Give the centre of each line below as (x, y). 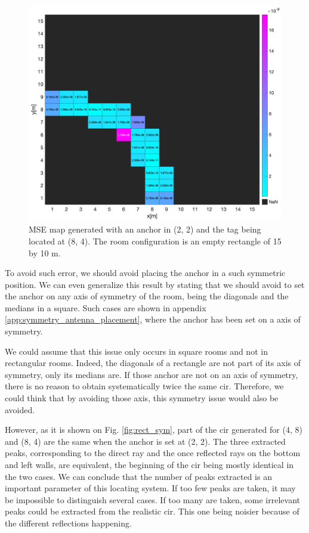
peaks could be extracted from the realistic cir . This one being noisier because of (152, 511)
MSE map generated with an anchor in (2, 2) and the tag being (145, 229)
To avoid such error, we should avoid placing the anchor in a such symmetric (145, 273)
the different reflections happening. (68, 523)
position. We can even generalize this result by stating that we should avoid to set (155, 284)
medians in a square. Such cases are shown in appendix (106, 307)
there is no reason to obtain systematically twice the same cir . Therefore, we (144, 386)
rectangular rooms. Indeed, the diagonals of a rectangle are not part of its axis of (153, 363)
